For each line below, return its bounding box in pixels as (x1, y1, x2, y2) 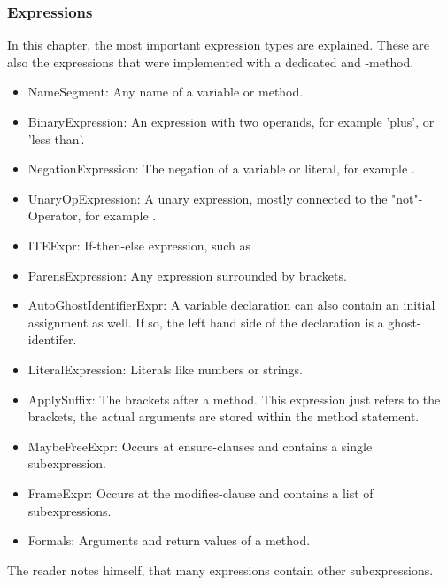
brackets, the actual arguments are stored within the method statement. (27, 407, 420, 426)
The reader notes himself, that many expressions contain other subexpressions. (7, 560, 434, 579)
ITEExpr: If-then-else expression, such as (27, 235, 251, 254)
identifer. (27, 330, 77, 349)
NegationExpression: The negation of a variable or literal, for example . (27, 159, 415, 178)
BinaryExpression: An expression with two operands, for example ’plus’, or (27, 112, 435, 130)
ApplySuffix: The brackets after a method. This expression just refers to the (27, 389, 441, 408)
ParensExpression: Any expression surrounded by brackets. (27, 266, 347, 284)
